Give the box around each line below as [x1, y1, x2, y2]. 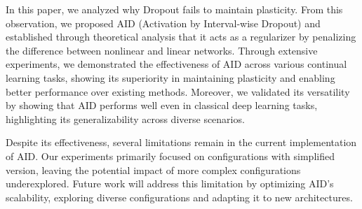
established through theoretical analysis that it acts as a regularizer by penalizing [6, 29, 356, 44]
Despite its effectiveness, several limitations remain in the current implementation [6, 135, 357, 150]
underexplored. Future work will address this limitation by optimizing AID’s [6, 176, 334, 191]
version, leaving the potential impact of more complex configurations [6, 162, 301, 177]
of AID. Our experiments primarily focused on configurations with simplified [6, 148, 335, 163]
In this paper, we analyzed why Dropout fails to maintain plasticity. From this [6, 2, 343, 16]
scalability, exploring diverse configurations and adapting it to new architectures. [6, 189, 353, 204]
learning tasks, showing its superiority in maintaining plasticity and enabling [6, 70, 335, 85]
